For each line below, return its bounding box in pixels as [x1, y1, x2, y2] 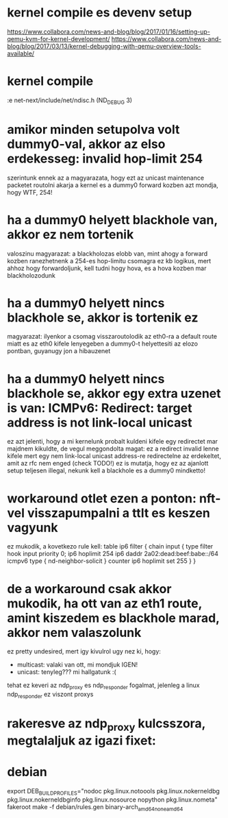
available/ [7, 49, 35, 58]
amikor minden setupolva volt [7, 121, 180, 137]
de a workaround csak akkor [7, 581, 172, 597]
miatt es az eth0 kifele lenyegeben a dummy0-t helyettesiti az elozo [7, 339, 199, 348]
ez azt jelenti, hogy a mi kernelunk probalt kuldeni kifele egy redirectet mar [7, 437, 218, 446]
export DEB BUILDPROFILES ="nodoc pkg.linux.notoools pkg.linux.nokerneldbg [7, 786, 220, 797]
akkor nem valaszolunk [7, 625, 142, 640]
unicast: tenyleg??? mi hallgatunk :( [16, 668, 116, 676]
